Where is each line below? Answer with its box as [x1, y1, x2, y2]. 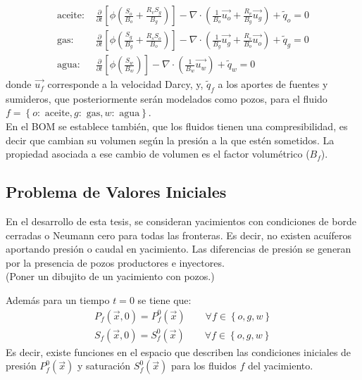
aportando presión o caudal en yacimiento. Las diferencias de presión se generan [6, 241, 351, 256]
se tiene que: [137, 293, 192, 308]
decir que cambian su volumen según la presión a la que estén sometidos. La [6, 132, 335, 147]
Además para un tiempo [6, 293, 110, 308]
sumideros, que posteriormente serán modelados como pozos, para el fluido [6, 91, 327, 106]
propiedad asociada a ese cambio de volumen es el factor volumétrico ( [6, 146, 310, 161]
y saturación [77, 358, 131, 373]
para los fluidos [170, 358, 237, 373]
